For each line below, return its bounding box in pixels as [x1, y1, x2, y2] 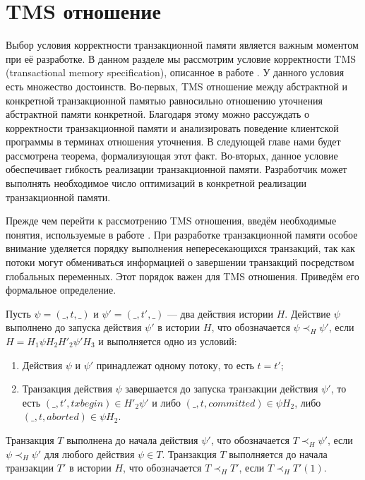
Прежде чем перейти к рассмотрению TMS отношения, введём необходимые [6, 213, 337, 228]
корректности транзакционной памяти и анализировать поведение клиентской [6, 120, 339, 135]
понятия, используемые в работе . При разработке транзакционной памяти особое [6, 227, 358, 241]
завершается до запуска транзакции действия [125, 381, 318, 396]
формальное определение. [6, 282, 116, 297]
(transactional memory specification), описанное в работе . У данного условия [6, 65, 345, 80]
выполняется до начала [229, 446, 328, 461]
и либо [152, 395, 181, 409]
